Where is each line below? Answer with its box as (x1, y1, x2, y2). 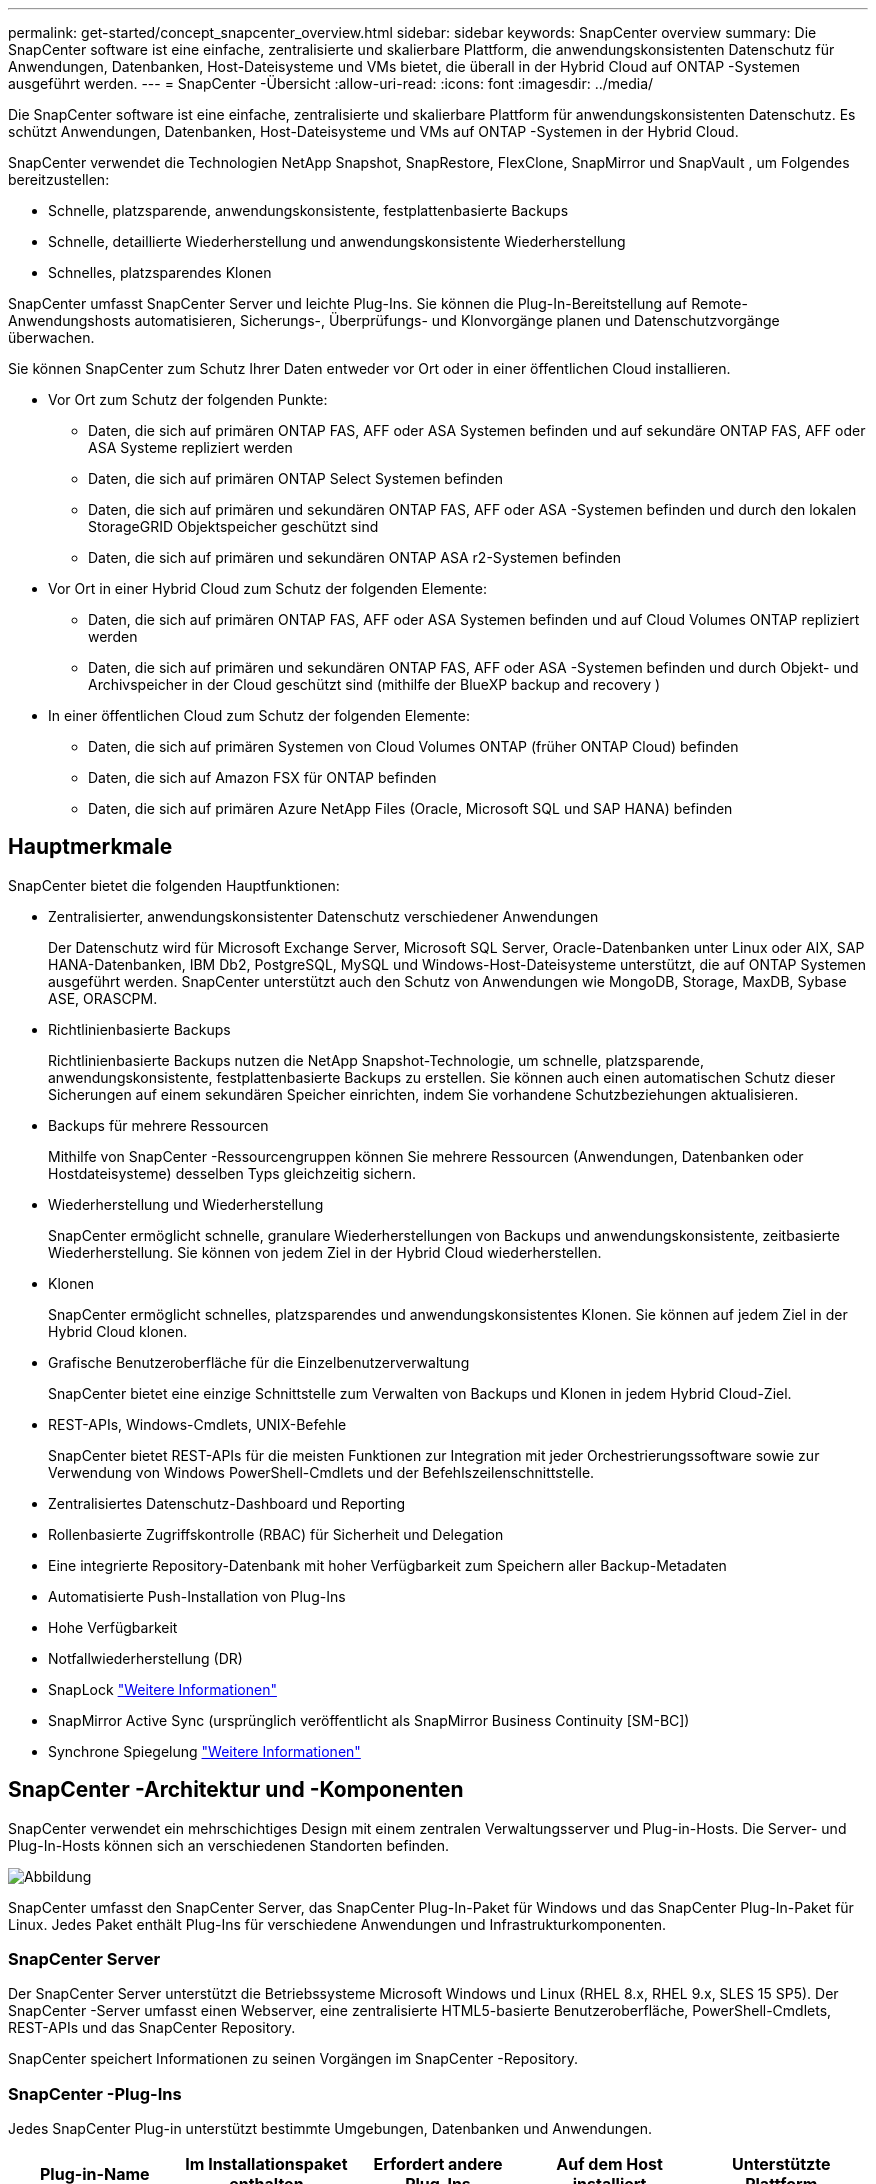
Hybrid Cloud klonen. (48, 1322, 188, 1340)
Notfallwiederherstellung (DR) (48, 1649, 243, 1667)
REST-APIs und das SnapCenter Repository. (8, 2019, 296, 2037)
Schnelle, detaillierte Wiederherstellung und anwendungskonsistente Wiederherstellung (48, 233, 626, 250)
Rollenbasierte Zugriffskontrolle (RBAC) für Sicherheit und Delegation (48, 1525, 504, 1543)
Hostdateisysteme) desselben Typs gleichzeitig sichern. (48, 1164, 416, 1182)
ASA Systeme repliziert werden (88, 439, 293, 456)
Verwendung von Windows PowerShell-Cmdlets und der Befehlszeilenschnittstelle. (48, 1463, 595, 1481)
